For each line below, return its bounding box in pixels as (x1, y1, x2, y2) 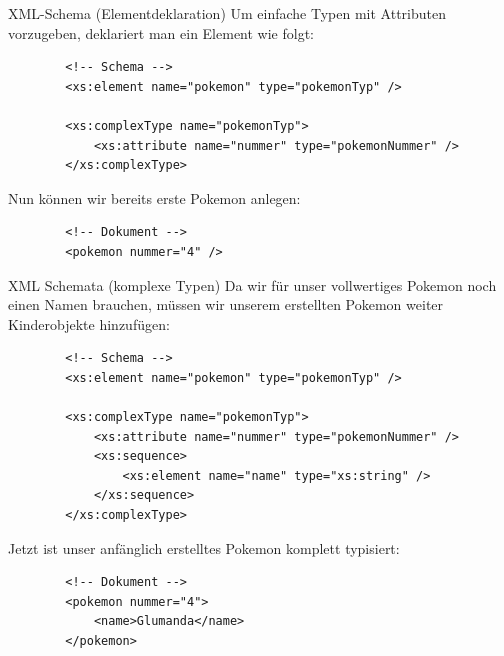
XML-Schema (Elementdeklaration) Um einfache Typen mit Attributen (8, 3, 446, 23)
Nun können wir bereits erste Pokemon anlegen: (8, 187, 301, 208)
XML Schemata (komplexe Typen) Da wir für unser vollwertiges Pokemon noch (8, 274, 497, 295)
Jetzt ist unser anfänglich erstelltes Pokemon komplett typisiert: (8, 537, 400, 558)
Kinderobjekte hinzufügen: (8, 313, 170, 334)
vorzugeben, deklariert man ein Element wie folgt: (8, 22, 314, 43)
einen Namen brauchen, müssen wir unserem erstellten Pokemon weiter (8, 294, 444, 315)
